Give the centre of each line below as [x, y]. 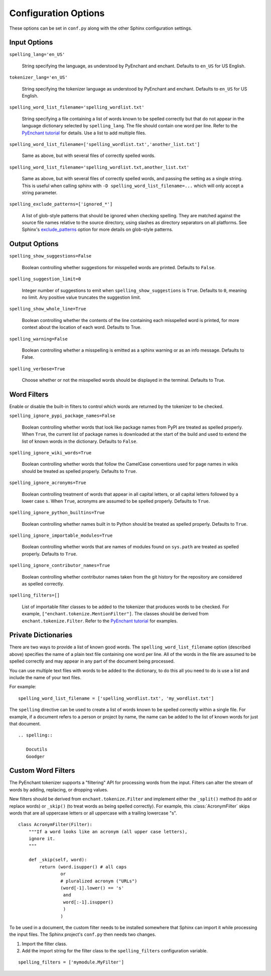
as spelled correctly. [43, 584]
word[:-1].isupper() [88, 902]
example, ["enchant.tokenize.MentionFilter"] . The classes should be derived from [115, 614]
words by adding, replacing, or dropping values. [59, 789]
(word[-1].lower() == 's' [92, 888]
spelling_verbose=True [37, 369]
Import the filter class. [44, 944]
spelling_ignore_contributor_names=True [60, 565]
